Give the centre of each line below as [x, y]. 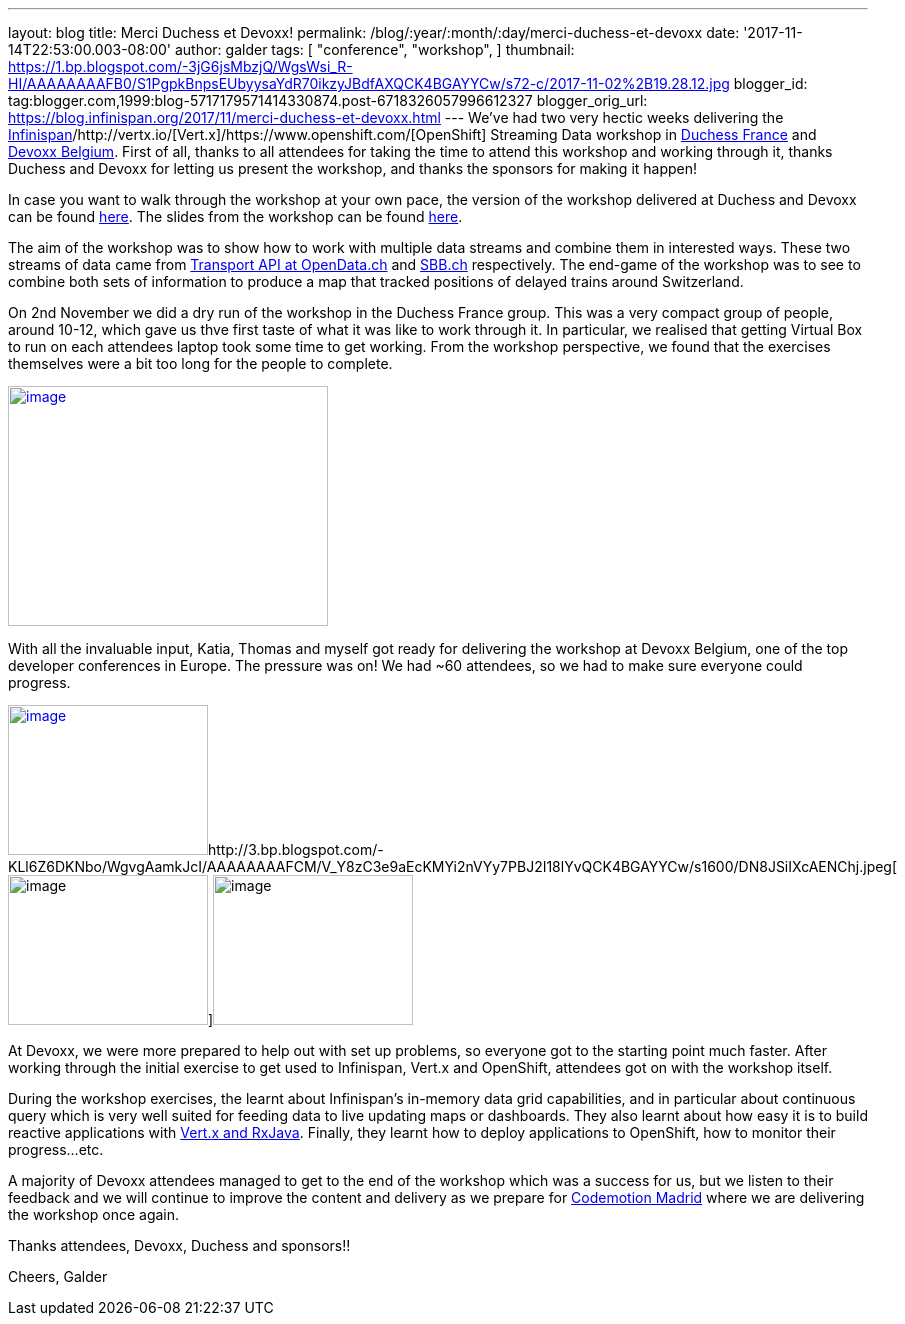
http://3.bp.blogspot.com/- [296, 849]
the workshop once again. [94, 1214]
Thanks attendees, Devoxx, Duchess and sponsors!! [179, 1245]
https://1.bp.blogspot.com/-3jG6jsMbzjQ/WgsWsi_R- [180, 66]
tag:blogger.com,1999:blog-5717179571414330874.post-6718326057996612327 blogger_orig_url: [328, 100]
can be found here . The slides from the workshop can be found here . [235, 216]
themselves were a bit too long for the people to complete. [200, 363]
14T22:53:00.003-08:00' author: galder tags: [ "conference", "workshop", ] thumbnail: [291, 49]
